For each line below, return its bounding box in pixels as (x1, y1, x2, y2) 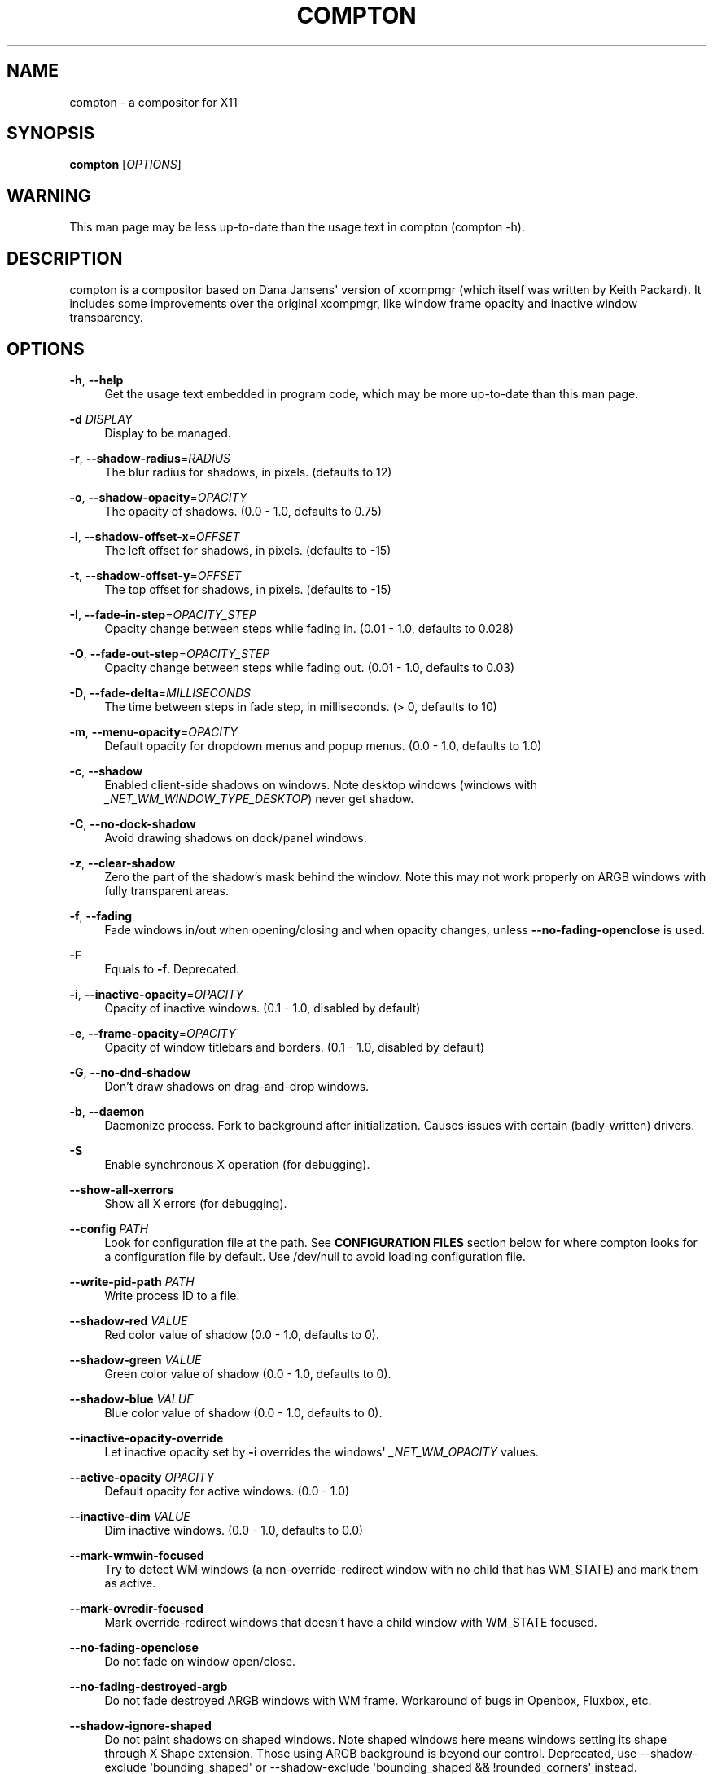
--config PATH (69, 1221, 149, 1236)
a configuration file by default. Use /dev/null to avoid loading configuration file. (104, 1249, 526, 1263)
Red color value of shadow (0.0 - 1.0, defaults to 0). (104, 1327, 380, 1341)
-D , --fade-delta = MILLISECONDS (69, 685, 251, 700)
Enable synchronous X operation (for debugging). (104, 1157, 370, 1171)
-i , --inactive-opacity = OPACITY (69, 986, 244, 1001)
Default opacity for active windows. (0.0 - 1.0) (104, 1483, 350, 1498)
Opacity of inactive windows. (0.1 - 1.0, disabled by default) (104, 1000, 421, 1015)
